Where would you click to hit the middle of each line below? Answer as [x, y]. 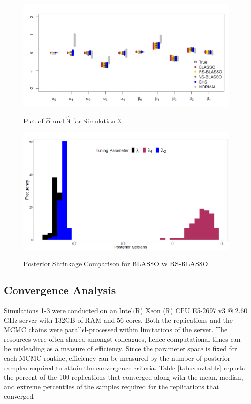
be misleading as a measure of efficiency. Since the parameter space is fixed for [121, 348]
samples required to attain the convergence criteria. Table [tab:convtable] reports [124, 367]
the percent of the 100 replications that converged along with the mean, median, [124, 377]
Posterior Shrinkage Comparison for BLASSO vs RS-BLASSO [116, 264]
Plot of [33, 120]
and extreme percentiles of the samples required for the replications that [112, 386]
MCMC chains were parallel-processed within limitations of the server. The [116, 329]
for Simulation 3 [97, 120]
